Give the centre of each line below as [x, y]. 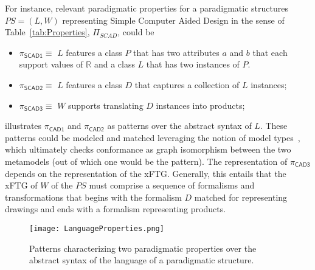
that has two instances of [193, 64]
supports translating [106, 105]
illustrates [23, 126]
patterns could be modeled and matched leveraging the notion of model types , [153, 137]
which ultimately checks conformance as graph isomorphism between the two [148, 149]
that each [270, 52]
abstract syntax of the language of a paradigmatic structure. [142, 260]
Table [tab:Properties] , [47, 32]
